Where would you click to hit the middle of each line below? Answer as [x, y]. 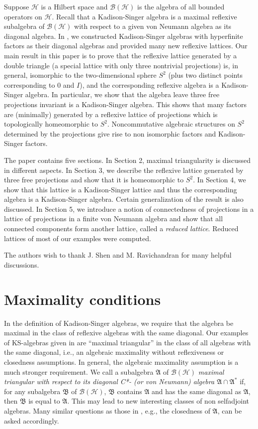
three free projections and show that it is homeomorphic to [94, 180]
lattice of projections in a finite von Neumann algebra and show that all [114, 218]
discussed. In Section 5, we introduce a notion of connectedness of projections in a [129, 209]
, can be [230, 410]
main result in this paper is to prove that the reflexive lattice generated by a [121, 55]
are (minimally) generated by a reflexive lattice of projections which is [111, 114]
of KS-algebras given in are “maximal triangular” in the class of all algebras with [128, 342]
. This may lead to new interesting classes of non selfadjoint [158, 401]
